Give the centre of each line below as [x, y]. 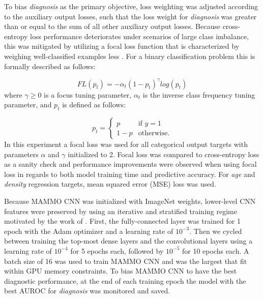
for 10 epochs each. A [215, 250]
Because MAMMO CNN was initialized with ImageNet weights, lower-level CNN [130, 201]
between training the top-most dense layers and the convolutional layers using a [128, 241]
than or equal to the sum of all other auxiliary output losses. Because [112, 26]
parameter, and [28, 104]
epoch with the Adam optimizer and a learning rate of [89, 231]
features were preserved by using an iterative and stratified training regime [121, 211]
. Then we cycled [216, 231]
